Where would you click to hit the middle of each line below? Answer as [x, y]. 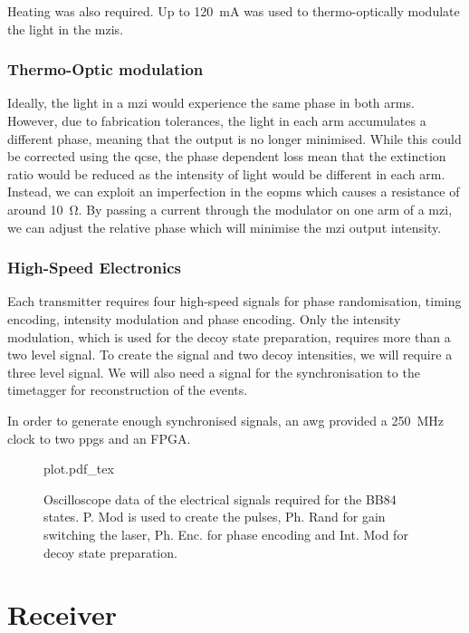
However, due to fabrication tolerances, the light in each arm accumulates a [217, 120]
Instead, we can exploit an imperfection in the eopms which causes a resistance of [234, 192]
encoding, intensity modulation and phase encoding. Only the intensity [204, 318]
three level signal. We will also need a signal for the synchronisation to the [214, 372]
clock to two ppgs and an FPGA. [99, 438]
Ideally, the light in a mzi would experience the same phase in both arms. [211, 103]
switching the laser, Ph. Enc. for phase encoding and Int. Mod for [226, 534]
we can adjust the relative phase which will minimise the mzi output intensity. [225, 227]
